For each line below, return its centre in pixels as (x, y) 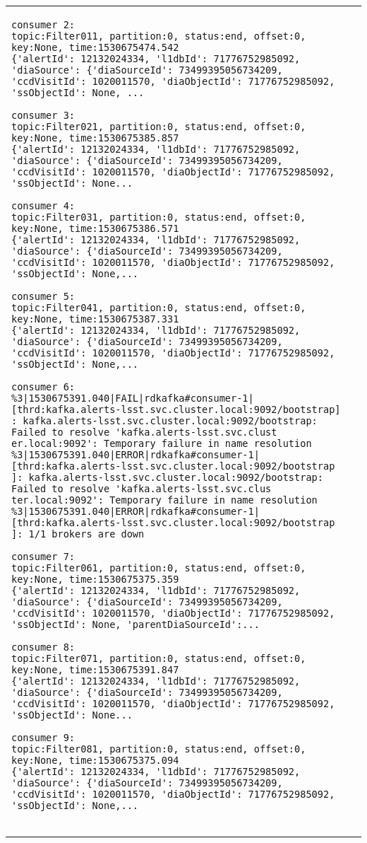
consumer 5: (43, 296)
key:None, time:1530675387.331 (95, 319)
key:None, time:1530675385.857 (95, 138)
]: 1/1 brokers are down (78, 534)
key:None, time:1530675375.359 (95, 579)
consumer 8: (43, 647)
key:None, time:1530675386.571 (95, 228)
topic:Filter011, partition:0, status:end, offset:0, (159, 36)
